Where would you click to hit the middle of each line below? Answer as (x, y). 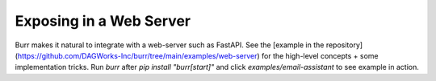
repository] (344, 45)
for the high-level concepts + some (320, 55)
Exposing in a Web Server (103, 21)
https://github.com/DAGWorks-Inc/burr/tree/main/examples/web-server (137, 55)
